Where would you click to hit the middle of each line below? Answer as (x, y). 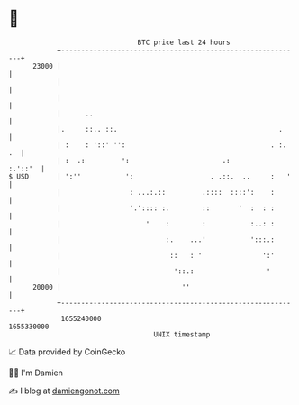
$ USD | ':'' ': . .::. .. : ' (150, 176)
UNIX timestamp (182, 334)
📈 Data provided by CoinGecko (67, 352)
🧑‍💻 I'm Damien (36, 373)
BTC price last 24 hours (184, 42)
